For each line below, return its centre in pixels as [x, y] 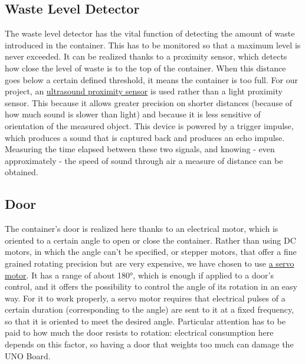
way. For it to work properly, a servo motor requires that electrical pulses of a [145, 298]
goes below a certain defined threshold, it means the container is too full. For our [151, 79]
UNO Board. [28, 355]
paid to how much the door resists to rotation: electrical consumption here [139, 332]
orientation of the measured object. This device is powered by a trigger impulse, [149, 125]
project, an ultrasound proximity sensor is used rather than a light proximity [144, 91]
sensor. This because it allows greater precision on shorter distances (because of [149, 102]
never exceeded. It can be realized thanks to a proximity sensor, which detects [146, 56]
